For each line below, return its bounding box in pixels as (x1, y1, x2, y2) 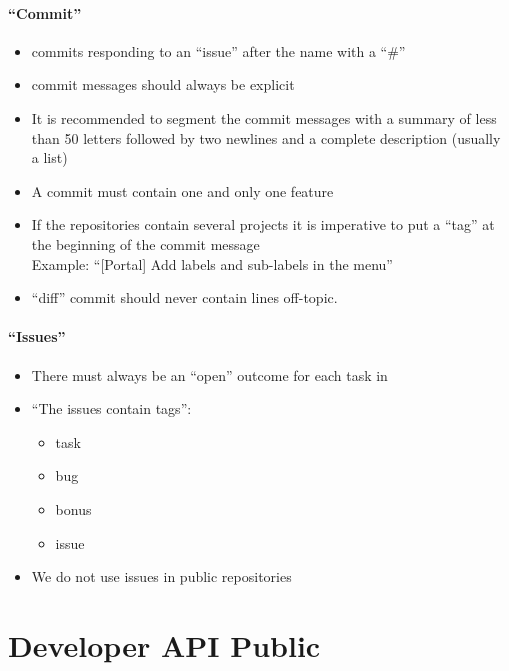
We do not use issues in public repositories (31, 566, 292, 587)
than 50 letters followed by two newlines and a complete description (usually (31, 127, 501, 148)
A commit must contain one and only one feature (31, 180, 334, 201)
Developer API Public (8, 624, 321, 665)
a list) (31, 147, 68, 168)
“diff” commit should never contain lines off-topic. (31, 287, 338, 308)
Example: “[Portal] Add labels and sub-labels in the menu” (31, 253, 393, 274)
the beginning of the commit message (31, 233, 260, 254)
